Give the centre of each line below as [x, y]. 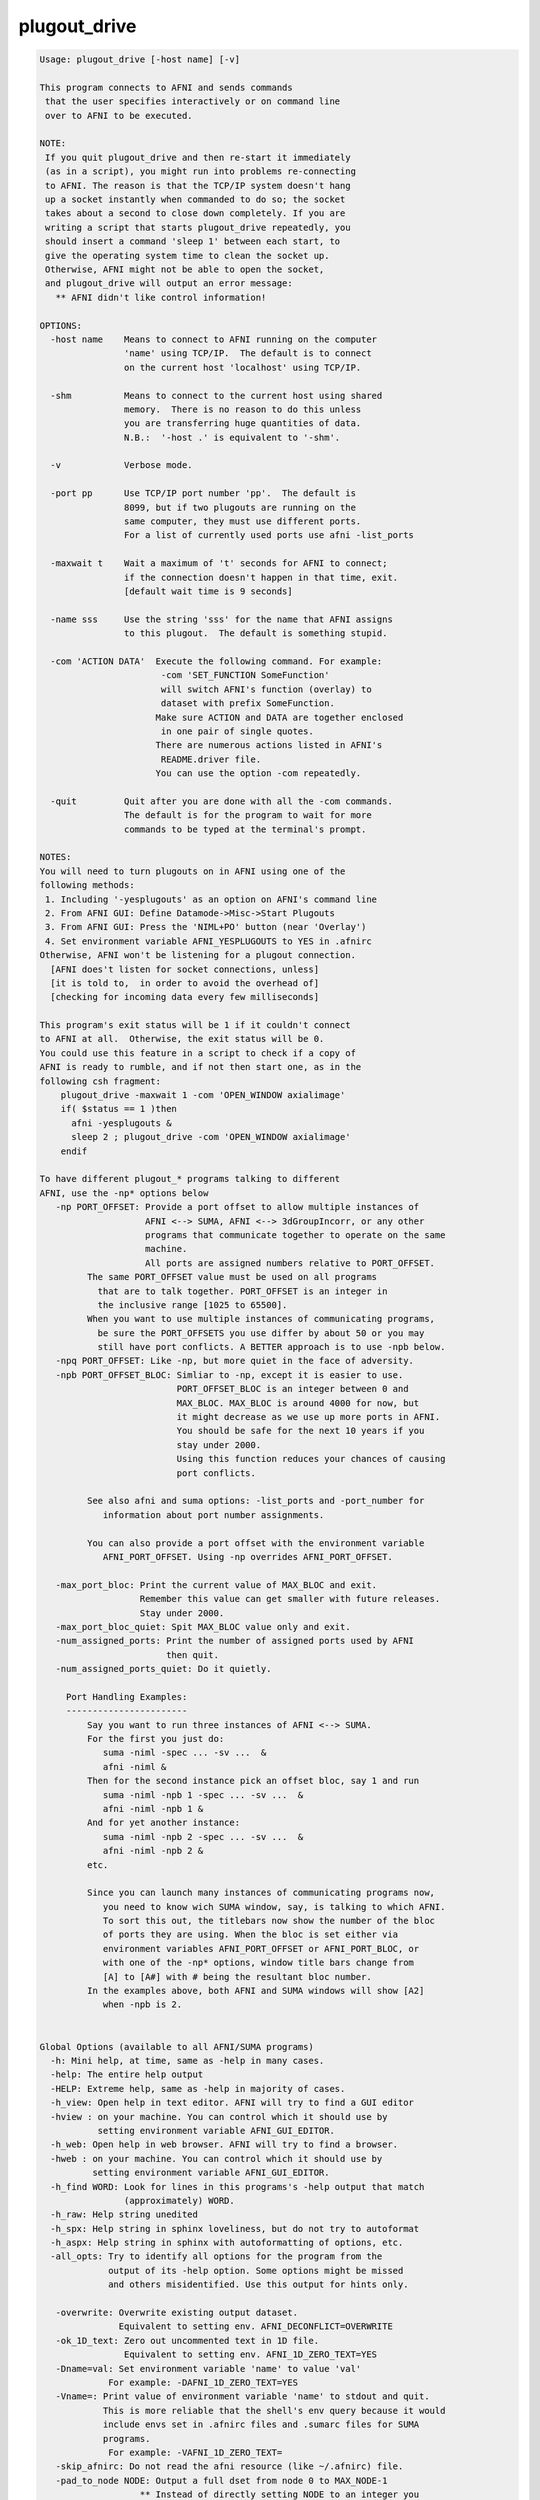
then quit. [192, 1654]
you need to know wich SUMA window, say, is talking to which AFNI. [274, 1906]
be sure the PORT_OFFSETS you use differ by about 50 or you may [261, 1333]
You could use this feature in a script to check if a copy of [198, 1053]
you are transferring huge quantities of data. [242, 423]
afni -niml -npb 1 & [153, 1808]
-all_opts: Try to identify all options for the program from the [216, 2256]
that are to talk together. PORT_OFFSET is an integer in [242, 1291]
